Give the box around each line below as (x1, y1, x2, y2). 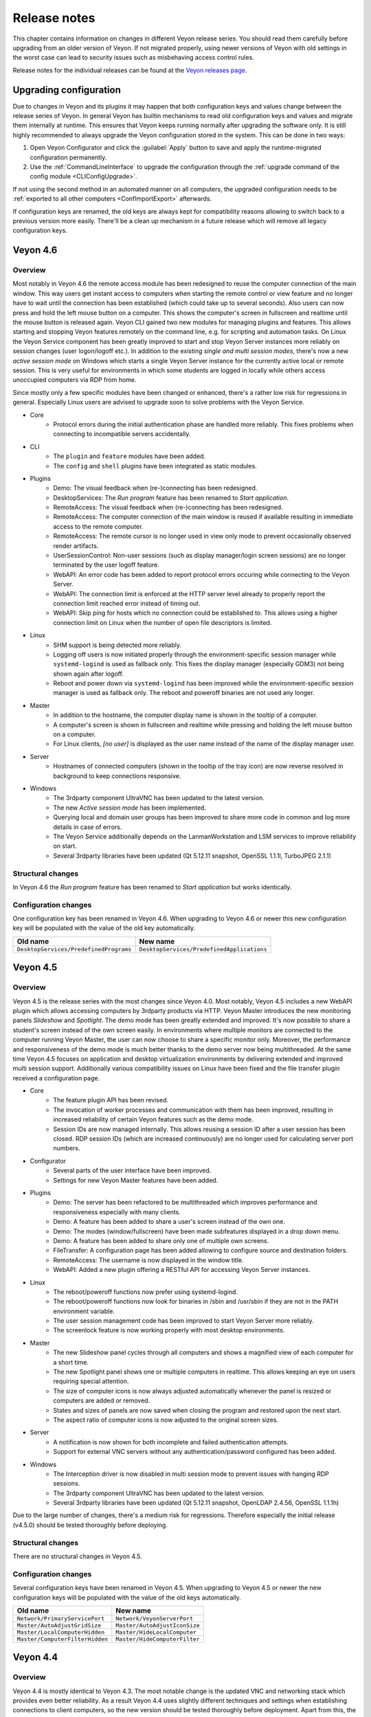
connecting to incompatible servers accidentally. (53, 430, 191, 438)
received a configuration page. (12, 1073, 100, 1082)
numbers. (53, 1144, 80, 1152)
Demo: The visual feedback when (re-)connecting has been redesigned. (53, 484, 258, 492)
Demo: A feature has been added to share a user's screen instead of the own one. (53, 1218, 285, 1226)
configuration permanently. (30, 153, 107, 161)
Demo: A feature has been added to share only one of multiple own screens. (53, 1236, 269, 1244)
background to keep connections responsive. (53, 771, 181, 780)
